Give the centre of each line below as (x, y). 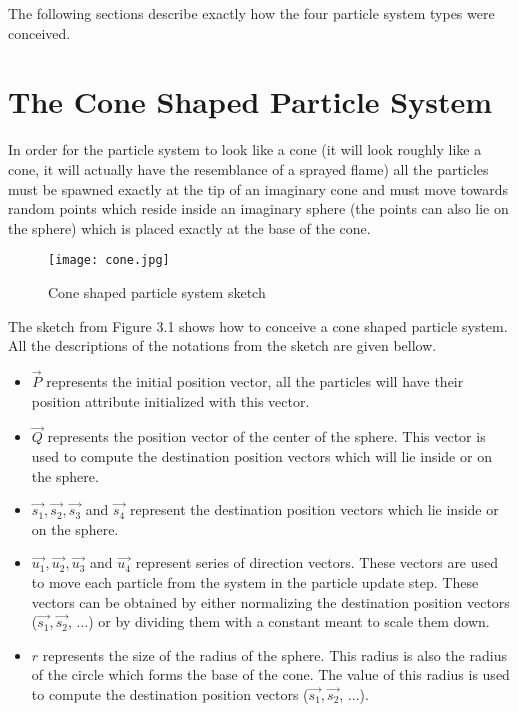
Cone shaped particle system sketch (157, 291)
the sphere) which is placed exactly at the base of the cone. (189, 227)
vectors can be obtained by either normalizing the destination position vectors (270, 601)
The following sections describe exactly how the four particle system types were (251, 13)
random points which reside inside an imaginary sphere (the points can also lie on (258, 208)
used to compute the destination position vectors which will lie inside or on (261, 455)
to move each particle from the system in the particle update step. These (255, 581)
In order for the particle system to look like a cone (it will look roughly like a (245, 149)
